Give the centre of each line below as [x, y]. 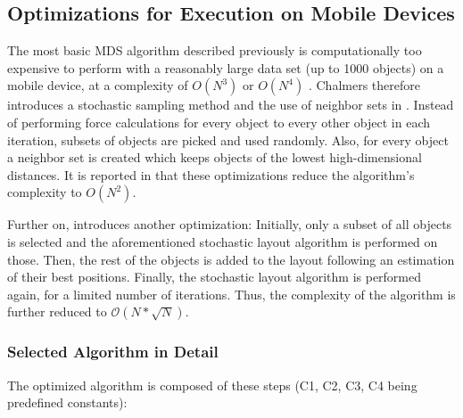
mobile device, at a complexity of [98, 85]
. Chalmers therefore [364, 85]
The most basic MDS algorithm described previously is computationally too [215, 50]
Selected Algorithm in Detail [113, 352]
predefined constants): [67, 402]
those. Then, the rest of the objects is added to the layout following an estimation [231, 259]
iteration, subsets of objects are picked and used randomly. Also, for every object [228, 139]
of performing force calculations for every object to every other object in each [219, 122]
